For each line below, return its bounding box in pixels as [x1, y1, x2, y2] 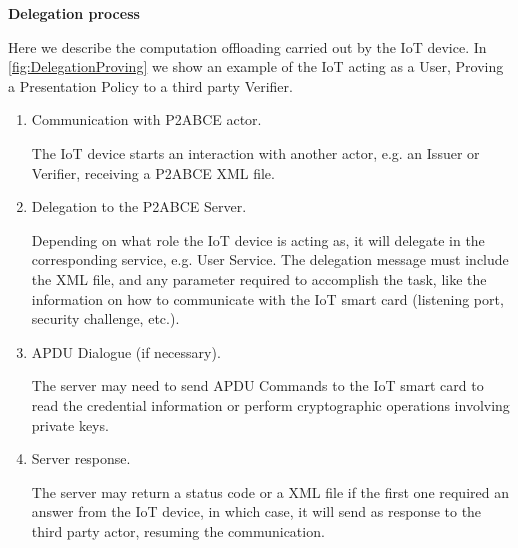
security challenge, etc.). [31, 308, 180, 329]
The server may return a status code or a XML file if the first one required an [31, 481, 509, 502]
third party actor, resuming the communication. [31, 520, 325, 541]
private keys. [31, 414, 109, 435]
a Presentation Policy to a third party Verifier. [8, 75, 293, 96]
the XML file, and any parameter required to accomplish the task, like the [31, 268, 487, 289]
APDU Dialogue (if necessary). [31, 341, 221, 362]
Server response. [31, 448, 131, 469]
